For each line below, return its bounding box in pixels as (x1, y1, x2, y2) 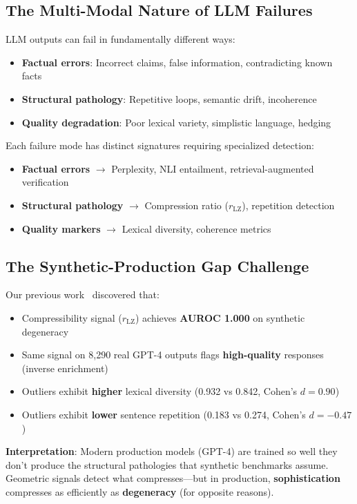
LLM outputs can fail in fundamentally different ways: (6, 32, 235, 46)
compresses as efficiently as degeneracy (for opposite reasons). (6, 484, 274, 498)
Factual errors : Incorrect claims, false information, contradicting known (21, 55, 333, 69)
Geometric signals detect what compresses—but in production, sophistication (6, 471, 340, 485)
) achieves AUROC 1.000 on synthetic (135, 310, 305, 324)
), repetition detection (242, 197, 335, 212)
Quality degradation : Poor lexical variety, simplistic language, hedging (21, 115, 331, 129)
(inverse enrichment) (21, 360, 108, 375)
